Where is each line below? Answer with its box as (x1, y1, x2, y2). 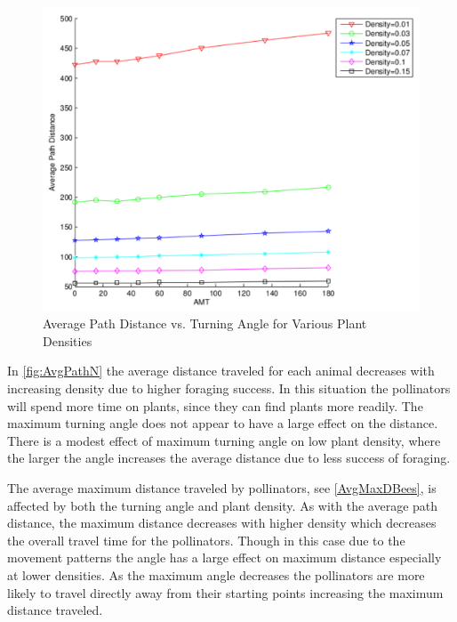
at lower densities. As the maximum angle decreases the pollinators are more (7, 565, 425, 584)
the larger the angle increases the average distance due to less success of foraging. (7, 448, 451, 467)
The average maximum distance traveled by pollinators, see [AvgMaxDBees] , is (7, 478, 437, 497)
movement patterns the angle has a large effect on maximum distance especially (7, 548, 442, 567)
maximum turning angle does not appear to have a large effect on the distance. (7, 414, 438, 432)
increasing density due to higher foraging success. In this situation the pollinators (7, 378, 451, 397)
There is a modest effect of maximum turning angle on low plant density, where (7, 431, 441, 449)
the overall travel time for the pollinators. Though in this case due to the (7, 530, 405, 549)
